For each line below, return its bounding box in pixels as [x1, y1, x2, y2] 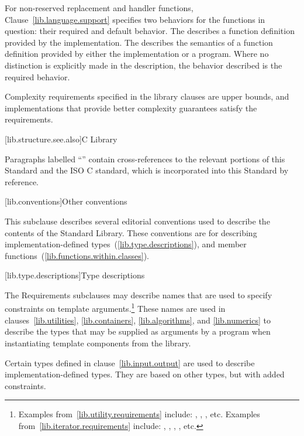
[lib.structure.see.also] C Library [5, 132, 118, 145]
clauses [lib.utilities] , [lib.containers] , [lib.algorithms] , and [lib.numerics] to [5, 314, 271, 326]
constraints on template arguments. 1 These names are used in [5, 301, 226, 315]
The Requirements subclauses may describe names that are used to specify [5, 288, 272, 301]
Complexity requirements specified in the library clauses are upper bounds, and [5, 90, 289, 103]
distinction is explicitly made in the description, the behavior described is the [5, 59, 282, 71]
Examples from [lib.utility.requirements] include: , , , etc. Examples [18, 408, 260, 420]
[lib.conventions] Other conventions [5, 195, 127, 207]
